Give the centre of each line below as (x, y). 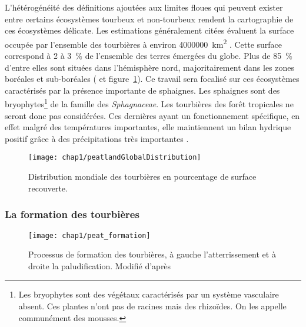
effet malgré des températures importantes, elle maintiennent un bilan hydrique (148, 127)
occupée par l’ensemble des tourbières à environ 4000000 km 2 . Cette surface (144, 43)
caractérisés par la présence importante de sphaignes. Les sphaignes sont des (142, 90)
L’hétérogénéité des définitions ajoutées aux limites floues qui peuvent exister (144, 7)
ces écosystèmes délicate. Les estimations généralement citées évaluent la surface (149, 30)
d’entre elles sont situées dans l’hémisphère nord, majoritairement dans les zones (150, 67)
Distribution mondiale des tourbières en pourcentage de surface (142, 176)
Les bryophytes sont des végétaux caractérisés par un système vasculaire (149, 294)
